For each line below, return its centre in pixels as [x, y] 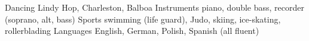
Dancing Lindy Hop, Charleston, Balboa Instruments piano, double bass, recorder [154, 7]
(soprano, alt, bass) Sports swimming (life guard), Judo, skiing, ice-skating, [143, 19]
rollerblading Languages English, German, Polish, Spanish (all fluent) [132, 31]
